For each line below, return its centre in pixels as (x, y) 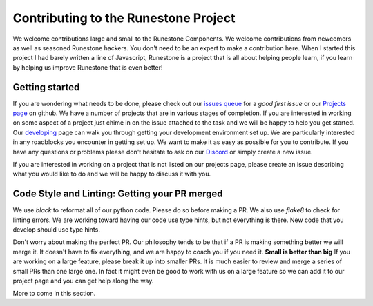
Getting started (46, 87)
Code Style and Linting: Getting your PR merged (118, 194)
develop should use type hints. (56, 229)
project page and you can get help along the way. (83, 280)
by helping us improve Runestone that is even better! (88, 67)
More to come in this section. (54, 294)
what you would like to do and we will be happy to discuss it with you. (112, 174)
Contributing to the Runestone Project (124, 18)
